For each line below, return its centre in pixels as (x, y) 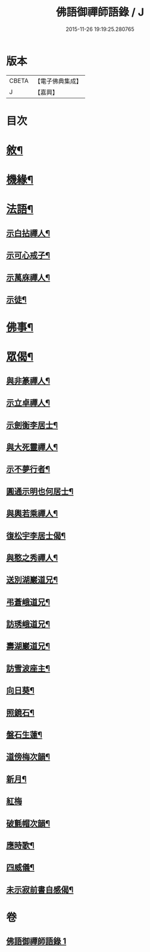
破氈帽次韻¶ (28, 823)
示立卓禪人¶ (28, 403)
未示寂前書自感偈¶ (40, 890)
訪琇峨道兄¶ (28, 624)
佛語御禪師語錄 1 (36, 942)
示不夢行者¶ (28, 469)
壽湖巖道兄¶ (28, 646)
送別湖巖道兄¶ (32, 580)
